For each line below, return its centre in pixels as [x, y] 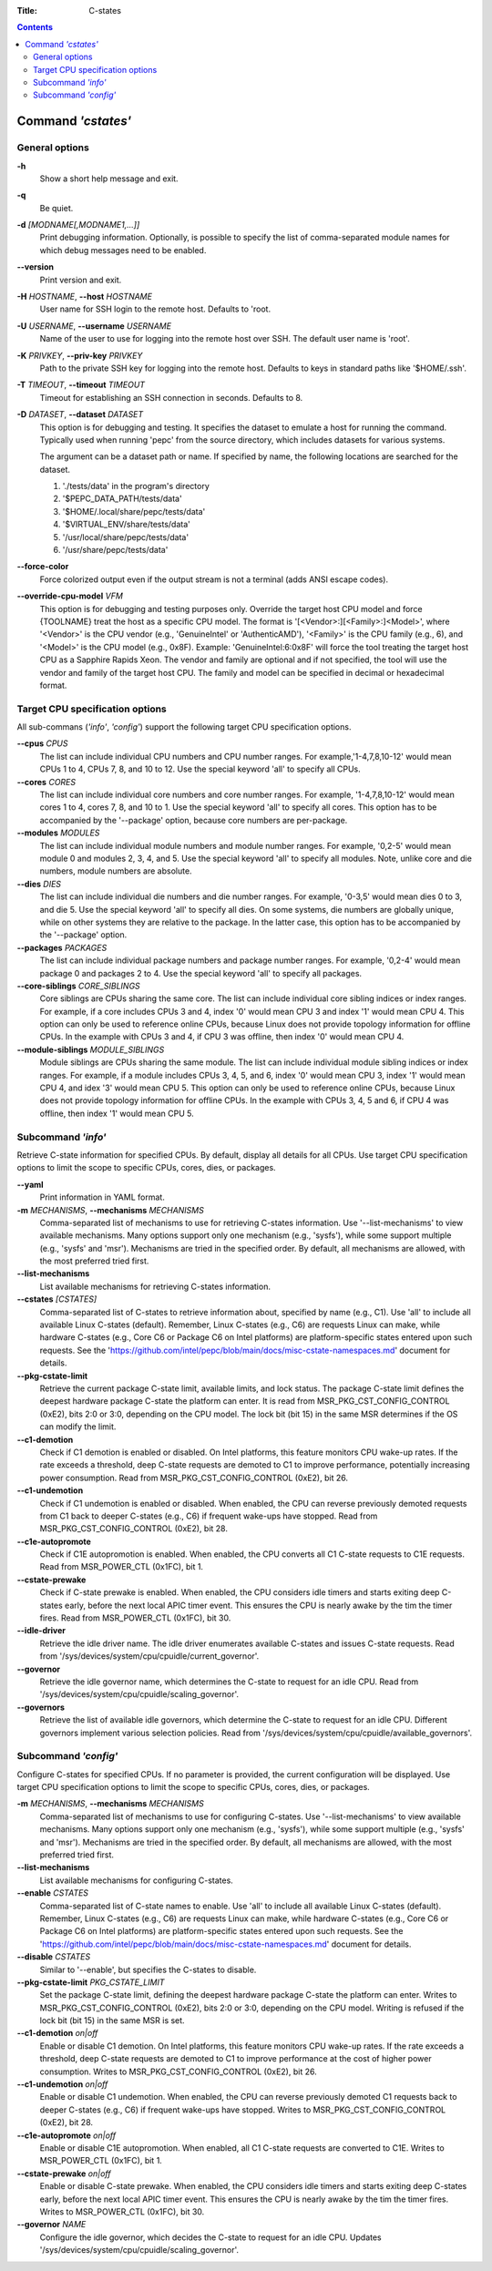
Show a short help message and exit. [109, 179]
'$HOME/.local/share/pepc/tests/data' [134, 511]
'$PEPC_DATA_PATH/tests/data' [122, 499]
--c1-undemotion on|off [62, 2084]
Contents [35, 27]
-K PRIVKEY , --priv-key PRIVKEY [80, 355]
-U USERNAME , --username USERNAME [94, 326]
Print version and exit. [81, 280]
